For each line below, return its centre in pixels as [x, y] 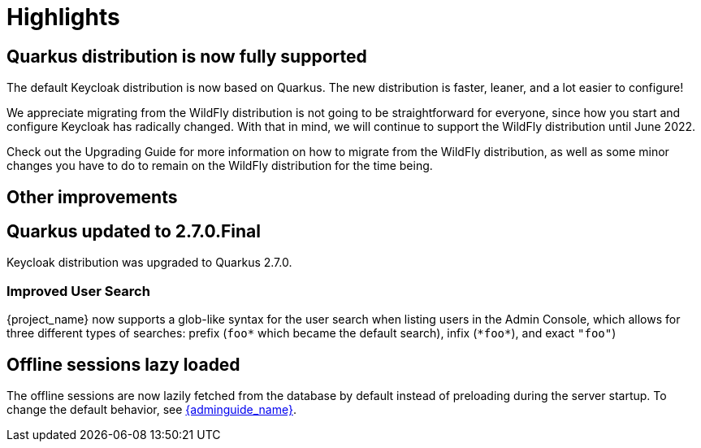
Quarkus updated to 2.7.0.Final [134, 232]
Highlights [63, 17]
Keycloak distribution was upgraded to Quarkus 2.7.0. [149, 263]
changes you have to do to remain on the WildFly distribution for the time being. [220, 166]
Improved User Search [78, 291]
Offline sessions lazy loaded [123, 364]
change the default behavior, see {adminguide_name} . [151, 410]
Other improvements [92, 197]
